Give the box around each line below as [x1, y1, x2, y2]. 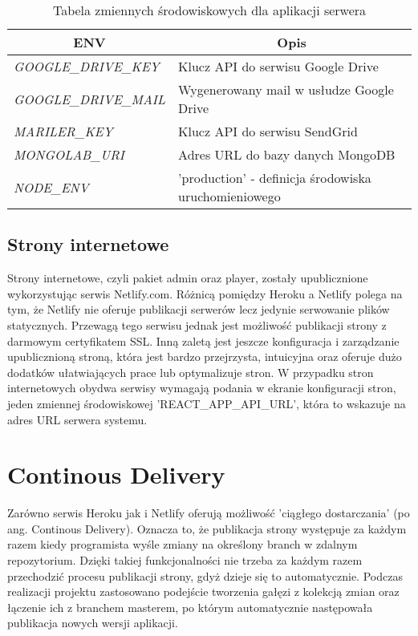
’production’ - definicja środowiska [178, 168, 371, 187]
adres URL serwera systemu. [7, 411, 148, 427]
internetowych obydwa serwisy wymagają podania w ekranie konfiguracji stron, [7, 379, 396, 396]
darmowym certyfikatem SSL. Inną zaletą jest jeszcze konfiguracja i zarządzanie [7, 332, 400, 349]
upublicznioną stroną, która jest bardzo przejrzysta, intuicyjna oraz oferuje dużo [7, 348, 402, 365]
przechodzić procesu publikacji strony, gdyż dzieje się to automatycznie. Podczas [7, 567, 403, 584]
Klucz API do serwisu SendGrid [178, 122, 358, 140]
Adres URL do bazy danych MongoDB [178, 145, 396, 164]
